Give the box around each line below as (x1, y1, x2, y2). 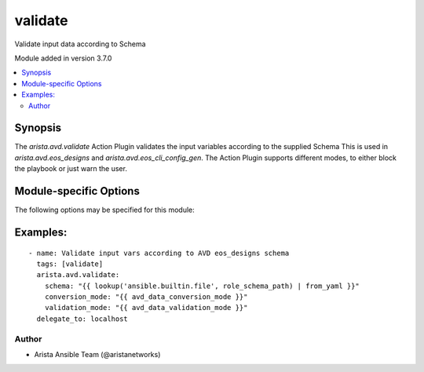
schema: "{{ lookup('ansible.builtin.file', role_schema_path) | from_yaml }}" (44, 281, 360, 290)
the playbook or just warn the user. (14, 164, 127, 173)
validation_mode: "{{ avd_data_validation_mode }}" (44, 303, 248, 312)
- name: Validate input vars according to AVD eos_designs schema (28, 248, 290, 257)
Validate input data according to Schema (14, 39, 146, 49)
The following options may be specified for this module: (14, 205, 196, 215)
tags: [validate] (36, 259, 104, 268)
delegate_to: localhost (36, 314, 129, 323)
